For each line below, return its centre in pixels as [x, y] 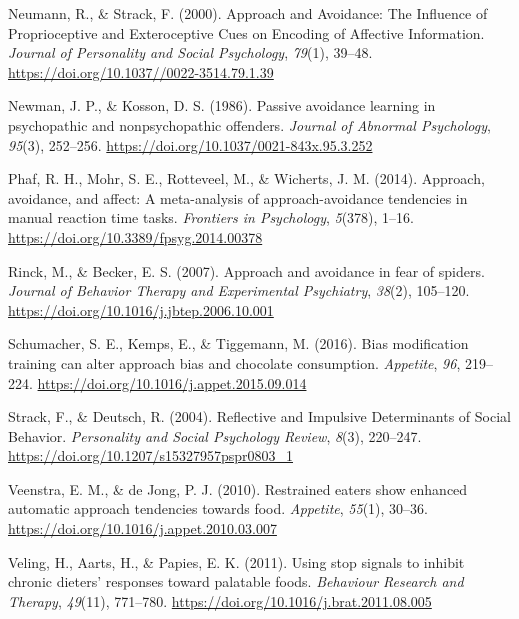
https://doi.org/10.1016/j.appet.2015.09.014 [172, 382]
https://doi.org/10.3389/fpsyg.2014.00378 [135, 236]
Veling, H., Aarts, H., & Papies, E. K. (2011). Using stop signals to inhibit [236, 561]
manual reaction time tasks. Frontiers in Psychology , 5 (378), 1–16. [211, 217]
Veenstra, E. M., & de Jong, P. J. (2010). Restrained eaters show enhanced [238, 488]
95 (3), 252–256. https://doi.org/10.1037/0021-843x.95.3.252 [190, 144]
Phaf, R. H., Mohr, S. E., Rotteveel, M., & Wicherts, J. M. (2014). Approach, [246, 178]
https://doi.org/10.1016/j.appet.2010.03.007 [142, 528]
